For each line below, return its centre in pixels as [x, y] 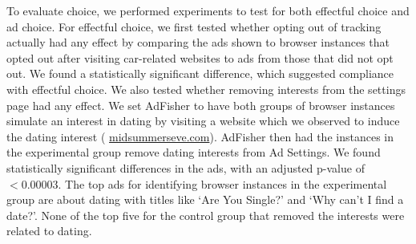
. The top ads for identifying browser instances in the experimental [222, 183]
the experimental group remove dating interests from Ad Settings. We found [194, 152]
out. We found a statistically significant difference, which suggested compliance [200, 73]
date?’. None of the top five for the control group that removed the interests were [206, 215]
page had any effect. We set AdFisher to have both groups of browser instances [201, 105]
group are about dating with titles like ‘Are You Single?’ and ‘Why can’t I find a [205, 199]
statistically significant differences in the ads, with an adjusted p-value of [186, 167]
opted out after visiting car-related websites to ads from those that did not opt [200, 57]
